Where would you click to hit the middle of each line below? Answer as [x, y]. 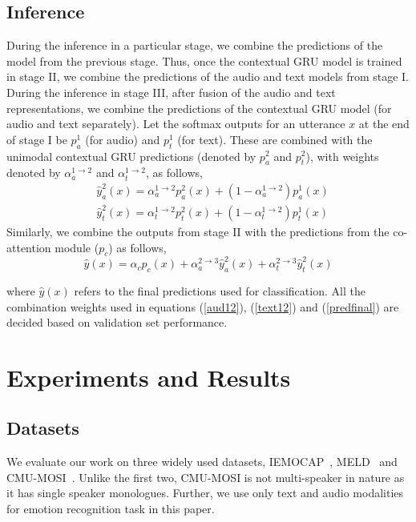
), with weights [342, 156]
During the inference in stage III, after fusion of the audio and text [171, 92]
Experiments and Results [149, 377]
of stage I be [37, 139]
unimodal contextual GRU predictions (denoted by [131, 156]
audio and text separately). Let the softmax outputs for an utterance [176, 124]
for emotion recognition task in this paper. [111, 509]
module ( [77, 247]
